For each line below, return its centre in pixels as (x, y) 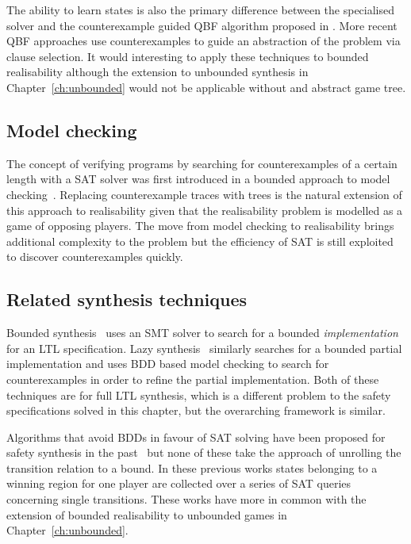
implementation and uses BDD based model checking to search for (168, 364)
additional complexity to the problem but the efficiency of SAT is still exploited (200, 241)
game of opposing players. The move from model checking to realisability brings (200, 226)
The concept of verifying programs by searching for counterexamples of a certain (202, 163)
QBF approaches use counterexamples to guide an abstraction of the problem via (204, 41)
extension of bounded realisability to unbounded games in (147, 514)
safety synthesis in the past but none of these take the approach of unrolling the (204, 452)
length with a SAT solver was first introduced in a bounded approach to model (198, 179)
